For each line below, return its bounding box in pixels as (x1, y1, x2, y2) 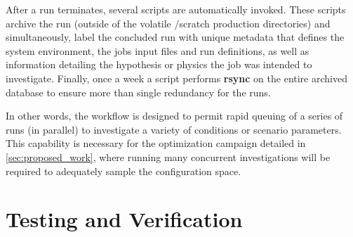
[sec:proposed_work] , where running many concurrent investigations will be (6, 149, 331, 164)
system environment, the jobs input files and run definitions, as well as (6, 43, 309, 58)
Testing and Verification (6, 205, 243, 233)
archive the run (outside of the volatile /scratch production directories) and (6, 15, 331, 30)
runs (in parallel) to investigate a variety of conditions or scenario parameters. (6, 122, 342, 136)
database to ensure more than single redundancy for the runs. (6, 84, 271, 99)
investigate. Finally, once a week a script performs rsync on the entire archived (6, 70, 347, 85)
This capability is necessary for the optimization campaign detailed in (6, 136, 306, 150)
